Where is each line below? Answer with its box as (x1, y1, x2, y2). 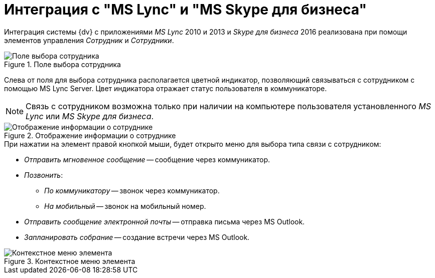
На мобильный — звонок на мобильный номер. (44, 201, 206, 210)
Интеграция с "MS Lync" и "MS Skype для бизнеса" (4, 1, 367, 18)
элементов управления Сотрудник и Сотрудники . (4, 36, 174, 45)
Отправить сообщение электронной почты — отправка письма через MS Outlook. (24, 217, 305, 226)
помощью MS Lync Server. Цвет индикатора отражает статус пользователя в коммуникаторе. (4, 84, 327, 93)
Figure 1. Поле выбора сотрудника (4, 60, 121, 69)
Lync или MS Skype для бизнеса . (26, 111, 154, 121)
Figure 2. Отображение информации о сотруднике (4, 131, 176, 140)
